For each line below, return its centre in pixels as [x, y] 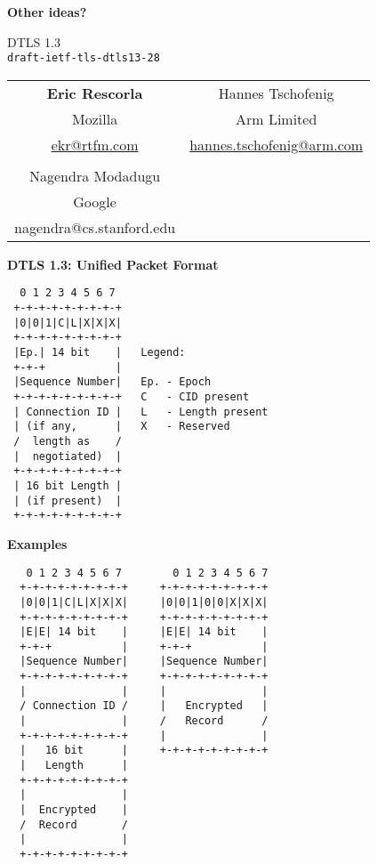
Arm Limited [276, 118]
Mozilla [95, 118]
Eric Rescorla [95, 93]
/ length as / [68, 441]
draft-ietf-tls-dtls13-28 [84, 58]
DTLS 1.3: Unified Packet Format [113, 264]
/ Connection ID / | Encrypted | [144, 706]
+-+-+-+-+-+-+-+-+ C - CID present [132, 397]
